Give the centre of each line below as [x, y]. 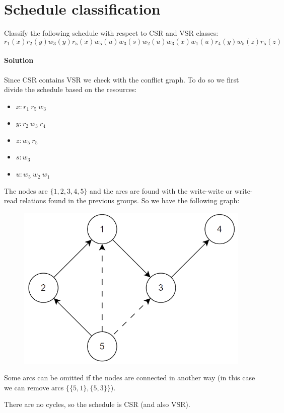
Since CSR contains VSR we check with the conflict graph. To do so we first [122, 79]
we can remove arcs [34, 387]
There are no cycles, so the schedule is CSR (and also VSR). [97, 404]
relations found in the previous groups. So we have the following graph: [130, 200]
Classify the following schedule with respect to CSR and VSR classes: [111, 33]
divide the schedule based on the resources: [70, 89]
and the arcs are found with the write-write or [161, 190]
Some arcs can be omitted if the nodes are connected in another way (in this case [130, 378]
